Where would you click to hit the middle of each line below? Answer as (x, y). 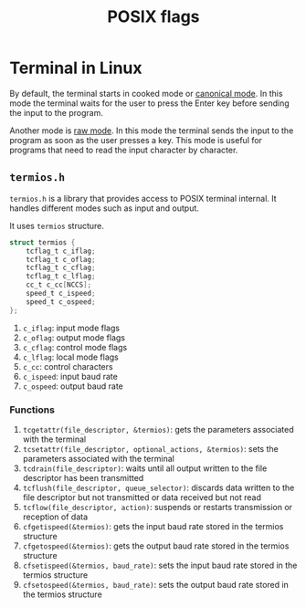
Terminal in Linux (76, 68)
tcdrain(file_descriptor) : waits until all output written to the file (145, 468)
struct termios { (42, 242)
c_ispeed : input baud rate (70, 376)
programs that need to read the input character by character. (124, 150)
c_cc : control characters (68, 366)
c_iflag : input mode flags (71, 328)
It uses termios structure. (57, 225)
